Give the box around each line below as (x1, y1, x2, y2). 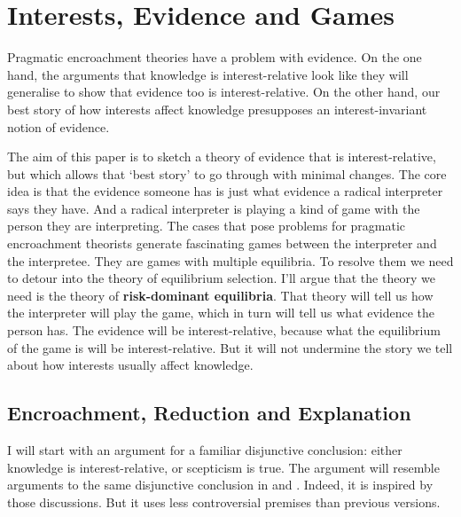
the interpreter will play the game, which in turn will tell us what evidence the (7, 303, 435, 322)
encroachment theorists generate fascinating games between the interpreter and (7, 234, 437, 253)
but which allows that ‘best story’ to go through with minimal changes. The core (7, 164, 447, 183)
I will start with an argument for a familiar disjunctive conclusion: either (7, 441, 402, 459)
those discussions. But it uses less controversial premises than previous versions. (7, 492, 441, 511)
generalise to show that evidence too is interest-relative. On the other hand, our (7, 82, 441, 101)
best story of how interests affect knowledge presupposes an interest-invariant (7, 99, 427, 118)
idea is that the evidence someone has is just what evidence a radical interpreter (7, 182, 443, 200)
